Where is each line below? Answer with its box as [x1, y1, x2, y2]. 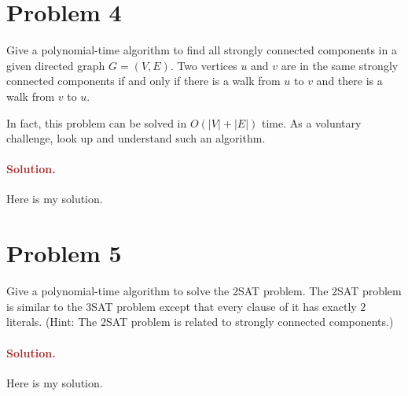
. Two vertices [170, 57, 237, 73]
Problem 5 [6, 237, 122, 269]
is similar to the [6, 298, 83, 314]
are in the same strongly [281, 57, 399, 73]
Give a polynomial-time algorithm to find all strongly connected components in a [6, 42, 397, 58]
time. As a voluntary [261, 114, 362, 131]
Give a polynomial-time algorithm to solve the [6, 283, 230, 299]
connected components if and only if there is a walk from [6, 72, 281, 89]
